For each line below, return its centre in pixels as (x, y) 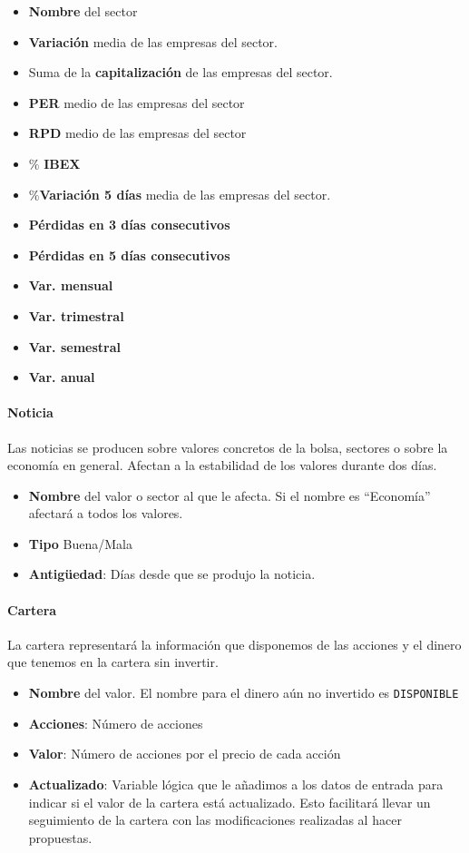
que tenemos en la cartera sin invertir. (113, 662)
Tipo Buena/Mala (81, 543)
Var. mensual (71, 285)
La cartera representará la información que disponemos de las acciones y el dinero (234, 644)
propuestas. (60, 837)
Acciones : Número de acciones (116, 723)
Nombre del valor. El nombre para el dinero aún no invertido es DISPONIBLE (244, 693)
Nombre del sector (83, 11)
